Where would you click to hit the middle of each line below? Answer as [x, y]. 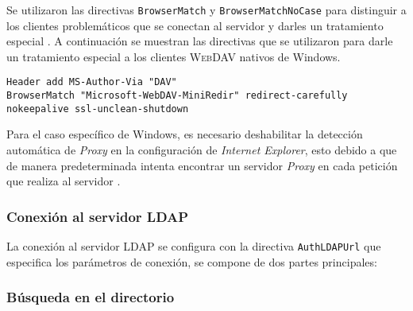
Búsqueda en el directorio [91, 297]
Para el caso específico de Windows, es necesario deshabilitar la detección [185, 134]
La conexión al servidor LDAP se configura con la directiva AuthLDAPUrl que [194, 246]
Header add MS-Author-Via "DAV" [92, 82]
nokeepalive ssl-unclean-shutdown [98, 109]
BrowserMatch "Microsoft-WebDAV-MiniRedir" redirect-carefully [177, 96]
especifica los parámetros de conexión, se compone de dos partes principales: [192, 261]
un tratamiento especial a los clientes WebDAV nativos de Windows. [174, 56]
